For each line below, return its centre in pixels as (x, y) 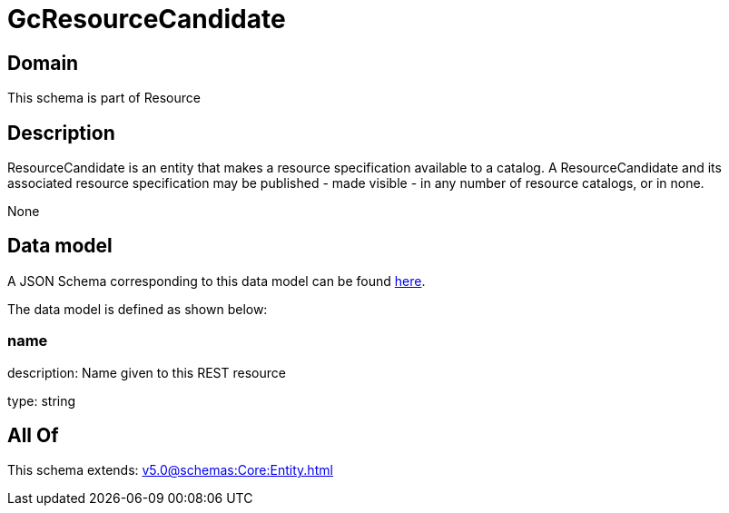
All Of (33, 436)
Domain (43, 63)
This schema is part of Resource (104, 98)
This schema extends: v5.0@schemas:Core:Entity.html (170, 470)
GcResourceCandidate (147, 19)
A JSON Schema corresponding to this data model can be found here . (217, 281)
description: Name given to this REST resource (147, 372)
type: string (42, 400)
